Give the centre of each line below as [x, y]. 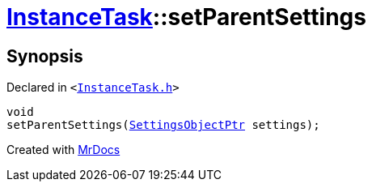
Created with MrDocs [63, 150]
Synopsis [45, 56]
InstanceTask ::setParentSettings [186, 17]
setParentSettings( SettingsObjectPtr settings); [163, 125]
